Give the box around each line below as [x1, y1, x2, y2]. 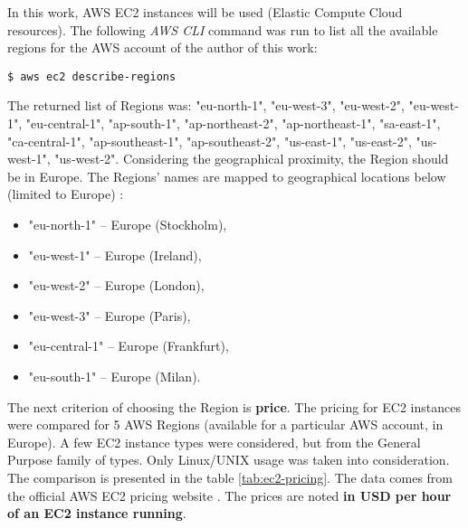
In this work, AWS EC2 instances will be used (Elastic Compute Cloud [7, 3, 403, 21]
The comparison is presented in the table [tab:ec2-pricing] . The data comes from [7, 467, 453, 486]
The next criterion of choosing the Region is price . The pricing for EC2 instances [7, 397, 461, 416]
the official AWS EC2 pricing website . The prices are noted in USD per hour [7, 486, 452, 504]
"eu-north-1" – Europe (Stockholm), [28, 215, 227, 233]
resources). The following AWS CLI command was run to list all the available [7, 20, 438, 39]
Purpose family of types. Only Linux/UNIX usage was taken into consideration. [7, 450, 450, 469]
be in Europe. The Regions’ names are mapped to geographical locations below [7, 166, 446, 185]
